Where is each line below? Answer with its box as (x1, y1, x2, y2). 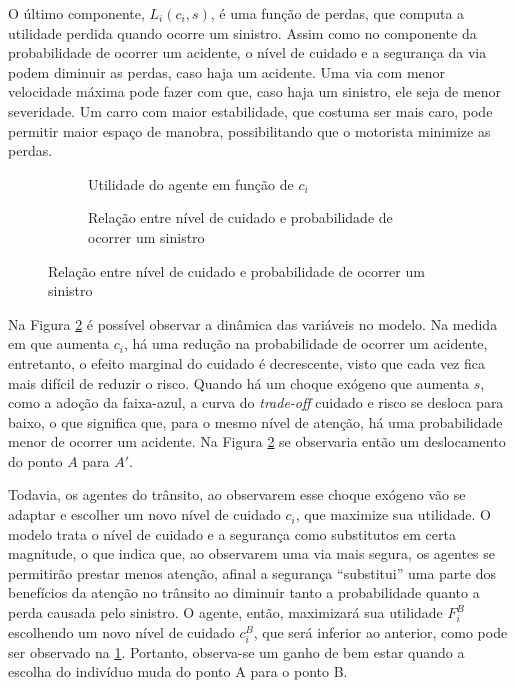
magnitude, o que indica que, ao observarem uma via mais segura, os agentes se (8, 543, 496, 564)
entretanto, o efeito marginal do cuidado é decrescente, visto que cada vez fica (8, 352, 485, 373)
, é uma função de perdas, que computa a (210, 3, 465, 23)
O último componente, (8, 3, 145, 23)
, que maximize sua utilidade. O (295, 504, 491, 525)
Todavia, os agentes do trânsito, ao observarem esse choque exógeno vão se (8, 484, 466, 505)
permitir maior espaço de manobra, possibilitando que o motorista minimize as (8, 120, 491, 141)
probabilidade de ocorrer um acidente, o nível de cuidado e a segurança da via (8, 42, 487, 63)
